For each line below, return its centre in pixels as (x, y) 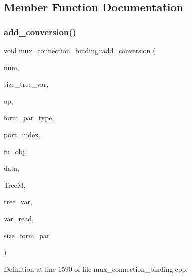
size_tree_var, (26, 84)
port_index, (22, 134)
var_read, (19, 218)
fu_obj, (15, 151)
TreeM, (15, 184)
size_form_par (27, 235)
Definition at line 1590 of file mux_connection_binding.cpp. (96, 268)
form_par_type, (29, 118)
